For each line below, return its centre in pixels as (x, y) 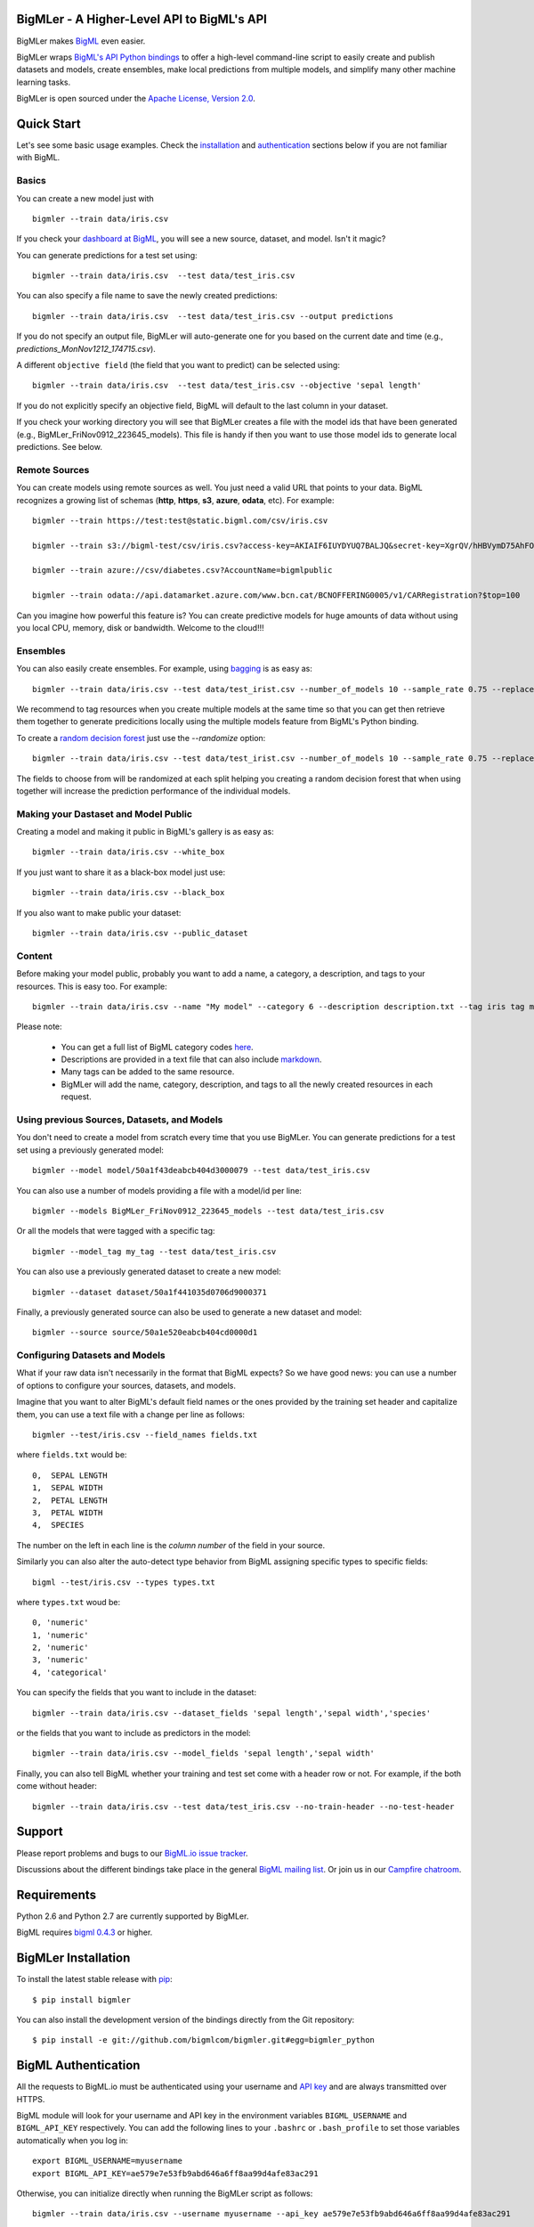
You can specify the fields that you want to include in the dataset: (137, 1693)
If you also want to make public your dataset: (99, 912)
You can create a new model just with (85, 198)
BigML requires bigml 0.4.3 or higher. (85, 1932)
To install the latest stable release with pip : (94, 1979)
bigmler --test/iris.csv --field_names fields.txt (145, 1435)
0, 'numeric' (61, 1623)
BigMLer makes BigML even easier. (81, 41)
